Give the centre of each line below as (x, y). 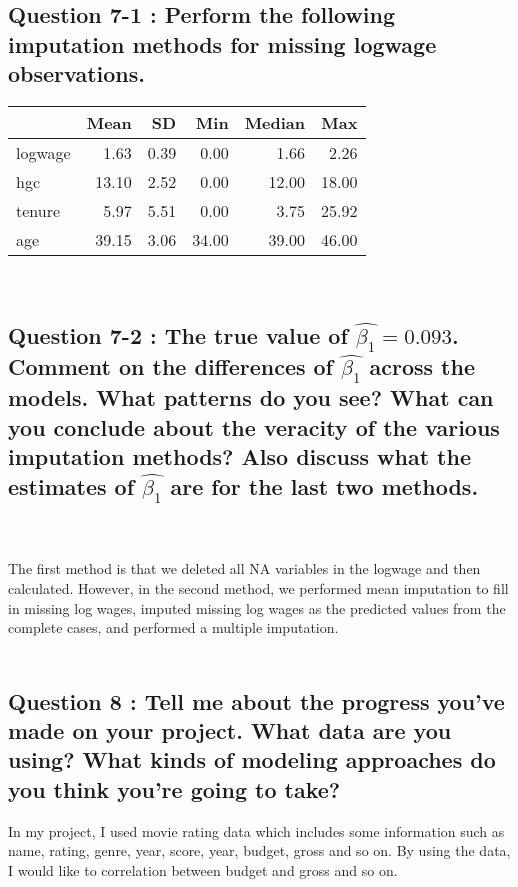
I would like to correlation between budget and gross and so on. (203, 869)
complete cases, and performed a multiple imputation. (173, 627)
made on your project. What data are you (230, 730)
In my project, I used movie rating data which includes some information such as (256, 830)
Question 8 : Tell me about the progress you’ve (256, 700)
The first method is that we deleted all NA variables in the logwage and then (244, 568)
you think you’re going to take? (174, 788)
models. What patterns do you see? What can (251, 397)
